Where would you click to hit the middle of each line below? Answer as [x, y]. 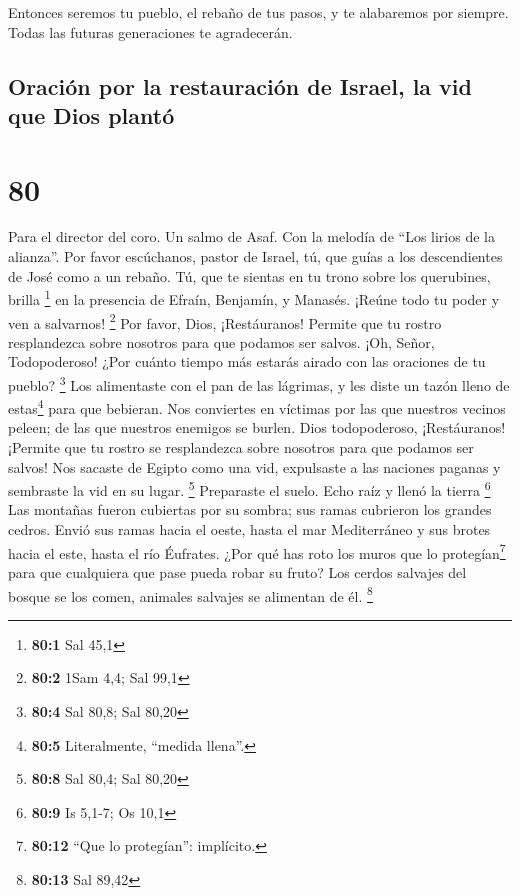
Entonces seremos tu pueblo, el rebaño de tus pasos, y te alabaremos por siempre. [258, 12]
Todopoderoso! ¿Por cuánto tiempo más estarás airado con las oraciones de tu [247, 361]
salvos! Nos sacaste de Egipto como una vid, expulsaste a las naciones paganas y [254, 466]
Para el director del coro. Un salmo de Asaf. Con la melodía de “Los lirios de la [251, 236]
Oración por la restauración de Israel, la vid [240, 85]
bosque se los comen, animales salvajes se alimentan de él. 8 [190, 594]
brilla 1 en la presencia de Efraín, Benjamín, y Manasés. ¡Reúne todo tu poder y [254, 297]
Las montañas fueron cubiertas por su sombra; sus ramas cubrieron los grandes [250, 509]
